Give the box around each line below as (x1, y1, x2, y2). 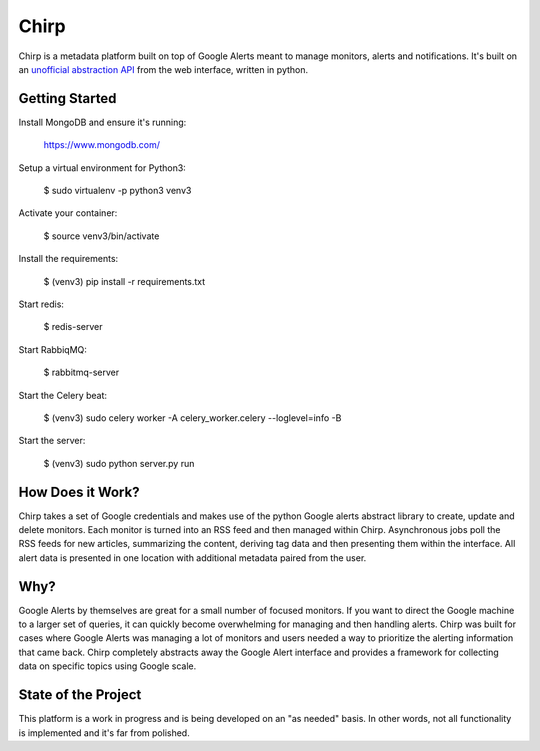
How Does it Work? (18, 483, 140, 500)
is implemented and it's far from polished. (18, 726, 190, 739)
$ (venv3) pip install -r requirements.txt (43, 275, 206, 287)
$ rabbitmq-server (43, 366, 120, 379)
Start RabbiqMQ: (18, 343, 87, 355)
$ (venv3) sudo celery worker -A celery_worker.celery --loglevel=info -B (43, 411, 342, 424)
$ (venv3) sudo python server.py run (43, 457, 195, 469)
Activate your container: (18, 207, 118, 219)
